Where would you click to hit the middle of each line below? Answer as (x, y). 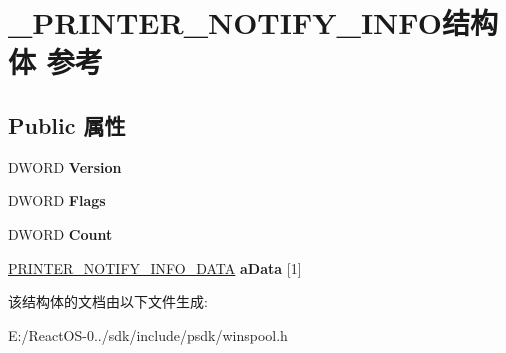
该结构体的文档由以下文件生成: (108, 301)
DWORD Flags (57, 200)
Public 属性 (67, 124)
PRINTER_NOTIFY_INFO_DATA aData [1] (155, 267)
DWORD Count (60, 233)
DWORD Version (65, 166)
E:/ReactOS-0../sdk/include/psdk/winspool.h (148, 334)
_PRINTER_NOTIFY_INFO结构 (253, 22)
